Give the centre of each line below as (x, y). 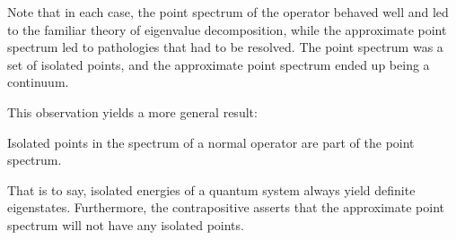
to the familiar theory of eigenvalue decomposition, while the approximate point (227, 29)
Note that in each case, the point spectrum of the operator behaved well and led (228, 12)
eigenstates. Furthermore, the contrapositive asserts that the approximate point (226, 207)
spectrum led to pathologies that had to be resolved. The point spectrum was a (225, 47)
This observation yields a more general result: (132, 111)
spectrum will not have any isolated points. (126, 224)
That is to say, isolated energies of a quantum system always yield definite (211, 189)
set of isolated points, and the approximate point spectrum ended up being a (219, 64)
